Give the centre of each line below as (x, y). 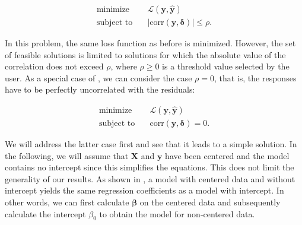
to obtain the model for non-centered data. (177, 213)
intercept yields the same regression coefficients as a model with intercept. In (144, 190)
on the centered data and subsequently (210, 202)
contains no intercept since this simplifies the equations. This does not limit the (150, 167)
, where (124, 66)
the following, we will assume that (67, 155)
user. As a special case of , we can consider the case (98, 77)
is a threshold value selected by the (226, 66)
